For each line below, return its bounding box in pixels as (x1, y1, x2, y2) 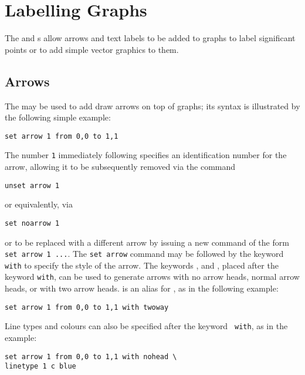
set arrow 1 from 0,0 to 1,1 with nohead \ (5, 352, 177, 361)
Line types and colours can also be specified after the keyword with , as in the (5, 320, 288, 332)
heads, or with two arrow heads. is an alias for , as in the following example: (5, 282, 279, 294)
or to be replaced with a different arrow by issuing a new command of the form (5, 236, 289, 248)
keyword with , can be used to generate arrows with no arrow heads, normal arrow (5, 270, 300, 283)
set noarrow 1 (5, 219, 60, 227)
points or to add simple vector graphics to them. (5, 43, 179, 55)
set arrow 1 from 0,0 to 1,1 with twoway (5, 303, 169, 312)
